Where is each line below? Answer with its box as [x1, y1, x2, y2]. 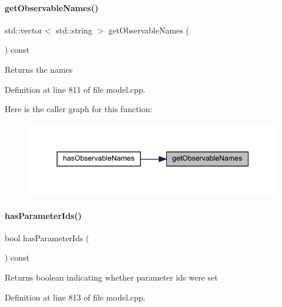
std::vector [5, 23, 42, 36]
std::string [56, 23, 92, 36]
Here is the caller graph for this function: [5, 103, 153, 115]
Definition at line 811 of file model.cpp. [5, 83, 146, 95]
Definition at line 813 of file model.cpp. [5, 291, 146, 303]
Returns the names [5, 63, 73, 75]
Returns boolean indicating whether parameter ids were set [5, 271, 218, 283]
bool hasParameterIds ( [5, 231, 89, 244]
